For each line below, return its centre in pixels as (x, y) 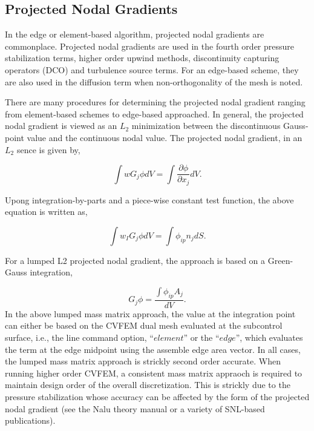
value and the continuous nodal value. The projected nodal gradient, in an (165, 137)
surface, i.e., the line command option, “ (79, 337)
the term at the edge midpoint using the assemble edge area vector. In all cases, (153, 349)
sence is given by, (48, 149)
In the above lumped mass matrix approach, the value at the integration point (150, 313)
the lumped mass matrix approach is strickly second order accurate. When (143, 361)
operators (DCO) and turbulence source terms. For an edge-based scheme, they (152, 69)
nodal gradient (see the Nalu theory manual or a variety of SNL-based (135, 408)
